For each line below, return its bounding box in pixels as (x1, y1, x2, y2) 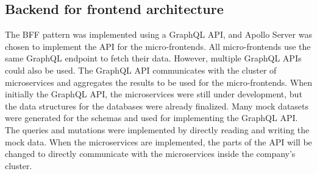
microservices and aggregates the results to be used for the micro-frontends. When (5, 75, 312, 88)
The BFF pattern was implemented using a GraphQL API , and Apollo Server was (5, 28, 312, 41)
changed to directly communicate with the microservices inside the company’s (5, 147, 296, 160)
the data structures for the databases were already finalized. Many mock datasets (5, 99, 309, 112)
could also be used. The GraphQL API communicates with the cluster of (5, 63, 277, 76)
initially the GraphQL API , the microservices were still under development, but (5, 88, 302, 100)
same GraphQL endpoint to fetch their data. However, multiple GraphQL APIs (5, 52, 302, 64)
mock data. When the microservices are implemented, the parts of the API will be (5, 135, 312, 148)
